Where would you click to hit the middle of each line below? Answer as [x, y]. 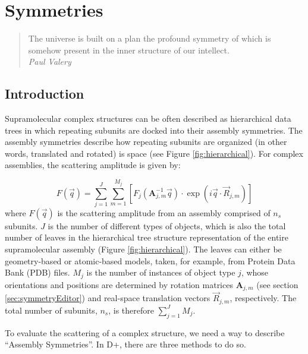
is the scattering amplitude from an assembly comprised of [164, 212]
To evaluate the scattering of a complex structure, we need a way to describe [145, 332]
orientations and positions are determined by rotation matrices [119, 284]
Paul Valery [50, 61]
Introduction [45, 94]
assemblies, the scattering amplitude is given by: [93, 165]
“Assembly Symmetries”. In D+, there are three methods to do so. [125, 344]
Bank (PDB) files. [37, 272]
